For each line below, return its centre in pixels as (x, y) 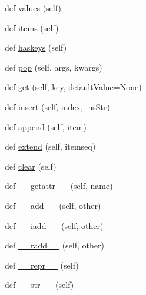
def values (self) (33, 8)
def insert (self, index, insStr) (57, 106)
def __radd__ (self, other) (54, 245)
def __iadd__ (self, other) (54, 225)
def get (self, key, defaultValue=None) (73, 87)
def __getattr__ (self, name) (59, 186)
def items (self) (32, 27)
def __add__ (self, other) (53, 205)
